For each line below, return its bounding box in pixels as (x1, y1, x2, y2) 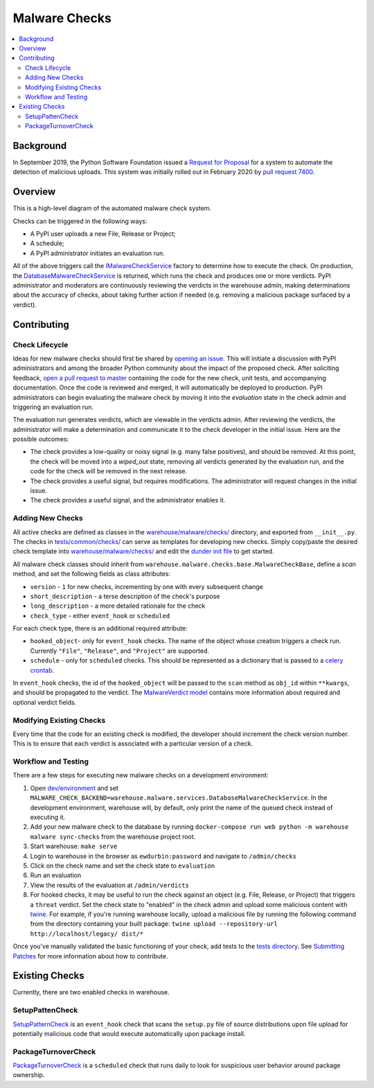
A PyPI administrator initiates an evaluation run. (30, 249, 166, 257)
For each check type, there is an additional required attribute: (12, 624, 188, 633)
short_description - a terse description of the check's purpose (30, 592, 220, 600)
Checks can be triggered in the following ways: (12, 217, 148, 225)
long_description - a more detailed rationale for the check (30, 602, 206, 610)
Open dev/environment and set (30, 784, 119, 792)
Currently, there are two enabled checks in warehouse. (12, 988, 170, 997)
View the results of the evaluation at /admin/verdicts (30, 881, 190, 889)
